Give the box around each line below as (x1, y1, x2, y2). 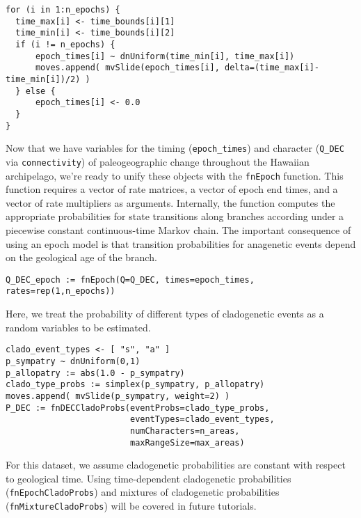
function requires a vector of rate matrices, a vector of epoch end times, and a (6, 182, 338, 196)
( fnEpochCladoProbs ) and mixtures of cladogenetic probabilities (6, 485, 280, 499)
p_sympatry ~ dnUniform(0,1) (6, 356, 141, 366)
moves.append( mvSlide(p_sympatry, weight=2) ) (6, 391, 230, 401)
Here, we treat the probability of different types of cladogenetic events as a (6, 306, 324, 321)
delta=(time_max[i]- (224, 63, 320, 73)
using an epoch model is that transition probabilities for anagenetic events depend (6, 236, 356, 251)
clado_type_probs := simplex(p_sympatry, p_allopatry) (6, 379, 265, 390)
